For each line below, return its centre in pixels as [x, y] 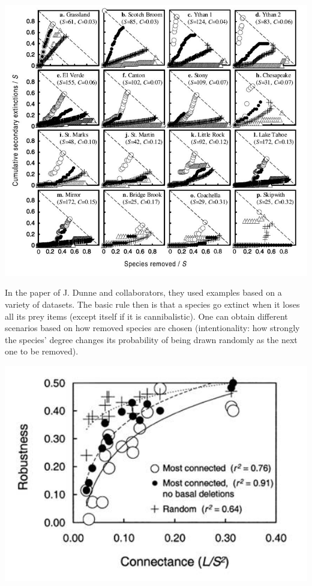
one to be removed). [42, 351]
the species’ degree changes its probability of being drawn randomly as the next [151, 339]
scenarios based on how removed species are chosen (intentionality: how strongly [152, 328]
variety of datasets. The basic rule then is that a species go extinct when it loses [152, 304]
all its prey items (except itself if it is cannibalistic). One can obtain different [146, 316]
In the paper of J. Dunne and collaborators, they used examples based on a [143, 292]
